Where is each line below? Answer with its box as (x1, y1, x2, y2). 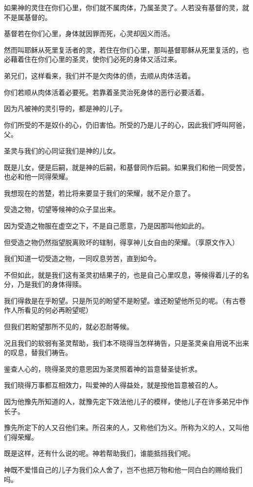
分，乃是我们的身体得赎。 (4, 279, 86, 289)
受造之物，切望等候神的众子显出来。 (4, 204, 120, 214)
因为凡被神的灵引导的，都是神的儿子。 (4, 103, 126, 113)
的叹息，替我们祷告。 (4, 347, 72, 357)
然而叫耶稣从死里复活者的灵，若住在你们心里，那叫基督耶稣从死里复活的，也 (4, 44, 249, 55)
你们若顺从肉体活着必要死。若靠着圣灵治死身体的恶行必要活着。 (4, 87, 208, 97)
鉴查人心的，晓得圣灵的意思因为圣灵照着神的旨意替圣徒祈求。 (4, 363, 201, 374)
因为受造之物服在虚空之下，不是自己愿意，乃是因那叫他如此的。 (4, 220, 208, 230)
